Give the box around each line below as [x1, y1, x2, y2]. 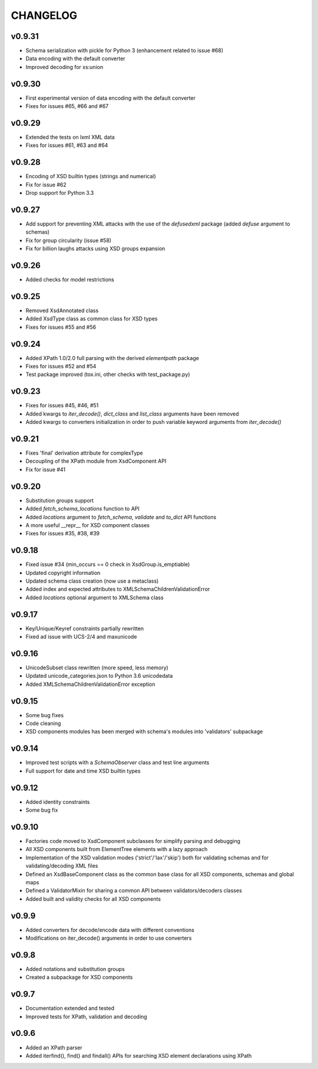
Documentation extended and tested [25, 1005, 115, 1012]
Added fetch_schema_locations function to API [25, 505, 140, 512]
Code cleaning [25, 720, 61, 727]
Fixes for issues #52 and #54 [25, 363, 97, 370]
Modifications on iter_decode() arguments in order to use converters [25, 934, 192, 941]
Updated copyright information [25, 569, 101, 576]
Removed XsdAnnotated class [25, 307, 99, 314]
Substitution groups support [25, 496, 94, 504]
